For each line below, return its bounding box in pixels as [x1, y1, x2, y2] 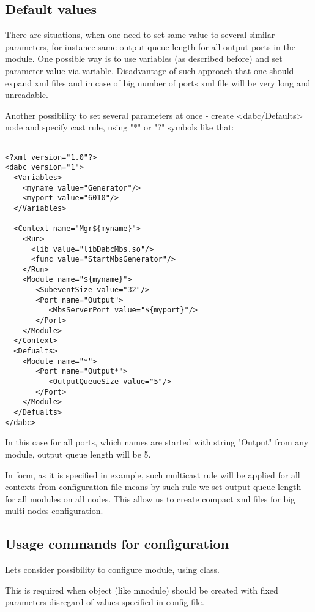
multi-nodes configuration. [5, 504, 103, 517]
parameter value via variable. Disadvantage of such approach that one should [5, 64, 294, 77]
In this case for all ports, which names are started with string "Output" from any [5, 436, 309, 448]
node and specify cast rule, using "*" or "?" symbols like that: [5, 121, 234, 134]
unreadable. [5, 88, 48, 101]
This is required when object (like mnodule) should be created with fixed [5, 583, 278, 596]
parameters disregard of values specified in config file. [5, 595, 204, 608]
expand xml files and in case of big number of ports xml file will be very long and [5, 76, 311, 89]
